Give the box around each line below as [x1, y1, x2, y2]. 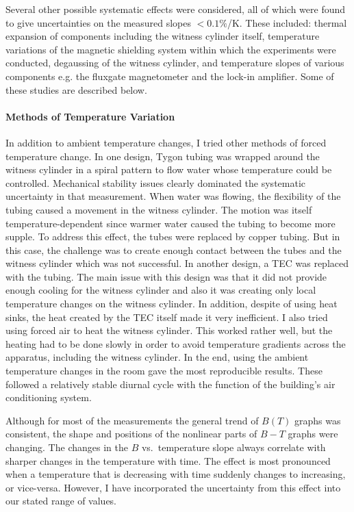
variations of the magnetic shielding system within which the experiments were [5, 42, 336, 56]
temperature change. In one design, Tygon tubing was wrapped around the [5, 149, 320, 163]
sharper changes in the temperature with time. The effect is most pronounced [5, 453, 331, 468]
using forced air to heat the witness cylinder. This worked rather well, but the [5, 323, 333, 337]
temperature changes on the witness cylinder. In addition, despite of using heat [5, 296, 338, 311]
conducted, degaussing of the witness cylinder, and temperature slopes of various [5, 55, 344, 70]
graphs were [288, 426, 338, 441]
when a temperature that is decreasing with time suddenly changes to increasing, [5, 467, 346, 481]
